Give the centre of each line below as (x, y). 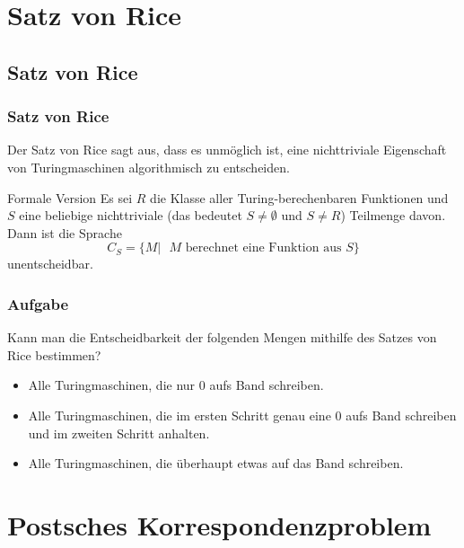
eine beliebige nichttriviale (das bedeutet (131, 215)
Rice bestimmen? (54, 354)
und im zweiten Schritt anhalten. (119, 433)
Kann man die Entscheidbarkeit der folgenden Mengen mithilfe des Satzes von (222, 337)
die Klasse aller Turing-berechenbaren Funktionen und (299, 197)
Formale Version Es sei (70, 197)
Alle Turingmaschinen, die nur (112, 385)
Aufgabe (38, 303)
